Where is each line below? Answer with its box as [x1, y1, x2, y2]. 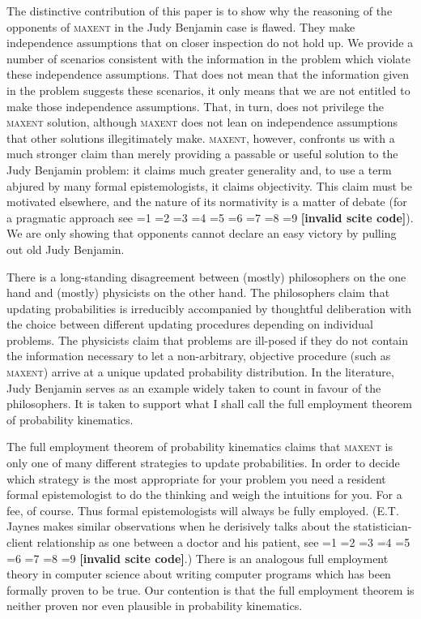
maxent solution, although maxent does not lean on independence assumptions [6, 114, 398, 131]
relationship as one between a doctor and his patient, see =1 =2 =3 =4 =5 [36, 534, 410, 550]
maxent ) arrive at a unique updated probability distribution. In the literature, [6, 363, 394, 380]
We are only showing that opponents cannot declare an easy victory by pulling [6, 225, 397, 242]
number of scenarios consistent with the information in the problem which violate [6, 49, 411, 67]
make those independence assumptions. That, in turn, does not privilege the [6, 97, 384, 114]
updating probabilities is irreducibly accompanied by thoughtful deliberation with [6, 299, 412, 316]
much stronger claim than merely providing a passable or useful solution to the [6, 145, 398, 162]
